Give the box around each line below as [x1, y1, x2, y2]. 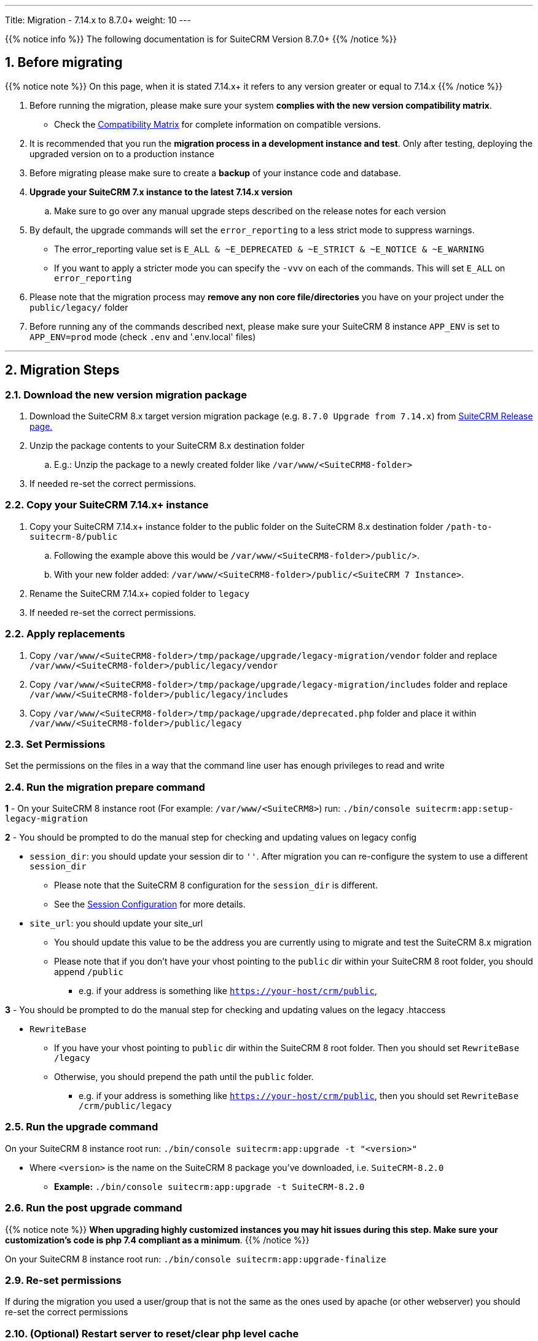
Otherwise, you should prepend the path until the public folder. [54, 1071, 314, 1083]
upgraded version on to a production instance [29, 148, 214, 159]
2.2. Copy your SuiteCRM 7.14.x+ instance [5, 499, 209, 511]
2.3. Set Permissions [5, 737, 106, 750]
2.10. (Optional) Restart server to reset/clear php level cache [5, 1327, 299, 1340]
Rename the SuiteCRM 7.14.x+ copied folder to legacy [29, 588, 250, 599]
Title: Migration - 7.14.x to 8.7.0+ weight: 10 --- [5, 15, 191, 25]
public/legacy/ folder [29, 301, 128, 313]
